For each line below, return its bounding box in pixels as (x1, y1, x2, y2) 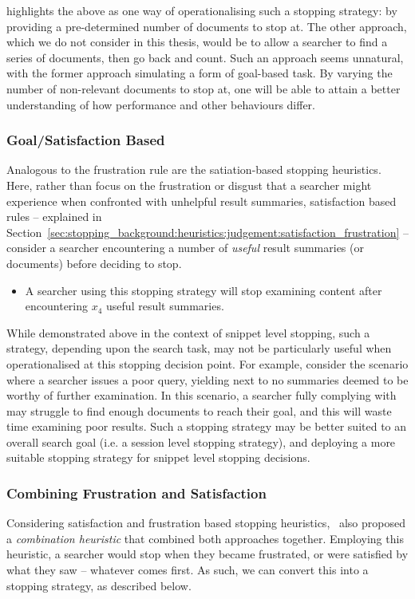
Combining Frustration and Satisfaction (6, 483, 267, 502)
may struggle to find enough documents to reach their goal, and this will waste (6, 402, 392, 419)
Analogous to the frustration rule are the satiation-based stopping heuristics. (6, 161, 381, 178)
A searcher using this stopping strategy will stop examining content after (25, 282, 382, 298)
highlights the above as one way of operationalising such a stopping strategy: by (6, 2, 397, 18)
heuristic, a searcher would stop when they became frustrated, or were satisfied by (6, 546, 409, 562)
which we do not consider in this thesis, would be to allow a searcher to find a (6, 33, 388, 50)
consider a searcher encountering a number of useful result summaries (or (6, 239, 364, 256)
